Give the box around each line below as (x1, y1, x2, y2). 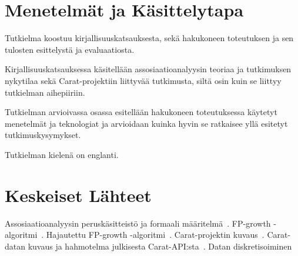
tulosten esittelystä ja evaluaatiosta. (5, 43, 135, 55)
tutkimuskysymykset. (5, 129, 81, 141)
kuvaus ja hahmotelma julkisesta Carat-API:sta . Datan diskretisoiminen (28, 240, 292, 252)
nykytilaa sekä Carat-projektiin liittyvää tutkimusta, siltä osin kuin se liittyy (5, 74, 282, 86)
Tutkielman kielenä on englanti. (5, 148, 119, 160)
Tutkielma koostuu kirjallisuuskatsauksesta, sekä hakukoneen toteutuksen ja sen (5, 32, 294, 44)
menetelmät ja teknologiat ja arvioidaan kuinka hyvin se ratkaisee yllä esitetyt (5, 117, 288, 129)
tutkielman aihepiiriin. (5, 86, 85, 98)
